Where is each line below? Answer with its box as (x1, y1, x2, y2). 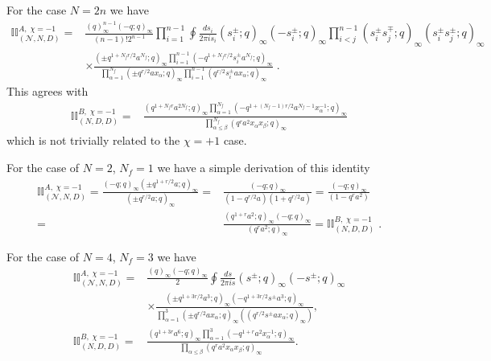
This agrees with (6, 83, 89, 100)
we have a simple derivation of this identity (157, 159, 370, 176)
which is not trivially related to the (6, 132, 180, 149)
